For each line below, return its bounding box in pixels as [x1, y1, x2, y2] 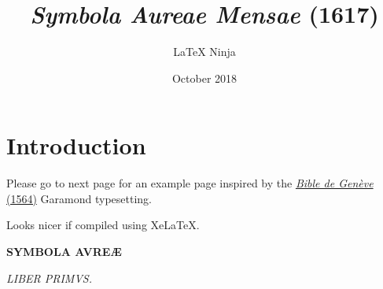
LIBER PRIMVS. [6, 269, 92, 286]
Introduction [6, 129, 146, 161]
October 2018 [171, 69, 238, 86]
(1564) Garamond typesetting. [6, 190, 152, 206]
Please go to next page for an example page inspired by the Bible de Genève [6, 175, 374, 191]
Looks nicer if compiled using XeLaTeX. [6, 217, 200, 233]
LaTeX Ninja [173, 43, 236, 60]
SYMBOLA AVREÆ [6, 243, 122, 260]
